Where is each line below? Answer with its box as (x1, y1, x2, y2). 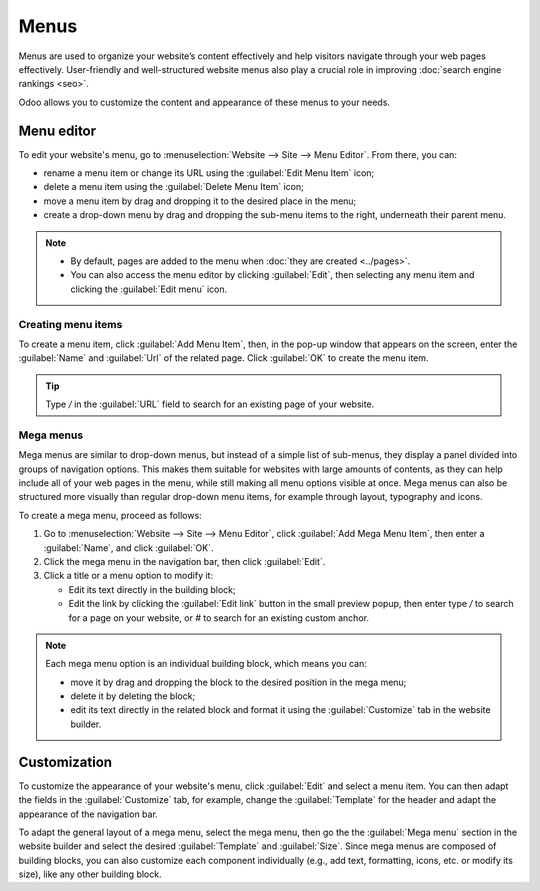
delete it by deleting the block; (70, 690, 196, 702)
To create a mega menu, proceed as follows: (18, 509, 202, 521)
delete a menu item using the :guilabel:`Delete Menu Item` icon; (43, 181, 304, 193)
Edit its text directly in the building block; (68, 583, 236, 595)
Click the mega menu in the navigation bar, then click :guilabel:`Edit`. (43, 555, 326, 567)
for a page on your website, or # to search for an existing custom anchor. (68, 611, 370, 624)
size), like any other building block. (18, 868, 162, 880)
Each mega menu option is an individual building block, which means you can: (45, 658, 367, 670)
